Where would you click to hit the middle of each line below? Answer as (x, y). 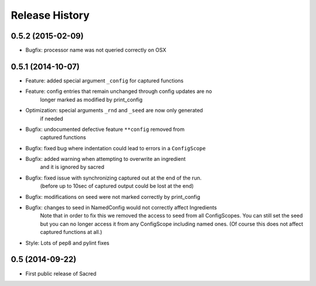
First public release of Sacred (61, 273)
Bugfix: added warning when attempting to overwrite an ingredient (106, 159)
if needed (52, 118)
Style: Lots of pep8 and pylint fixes (67, 243)
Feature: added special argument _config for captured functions (104, 80)
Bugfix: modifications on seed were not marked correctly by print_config (113, 197)
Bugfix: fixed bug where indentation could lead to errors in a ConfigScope (116, 148)
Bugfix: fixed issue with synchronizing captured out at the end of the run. (114, 178)
